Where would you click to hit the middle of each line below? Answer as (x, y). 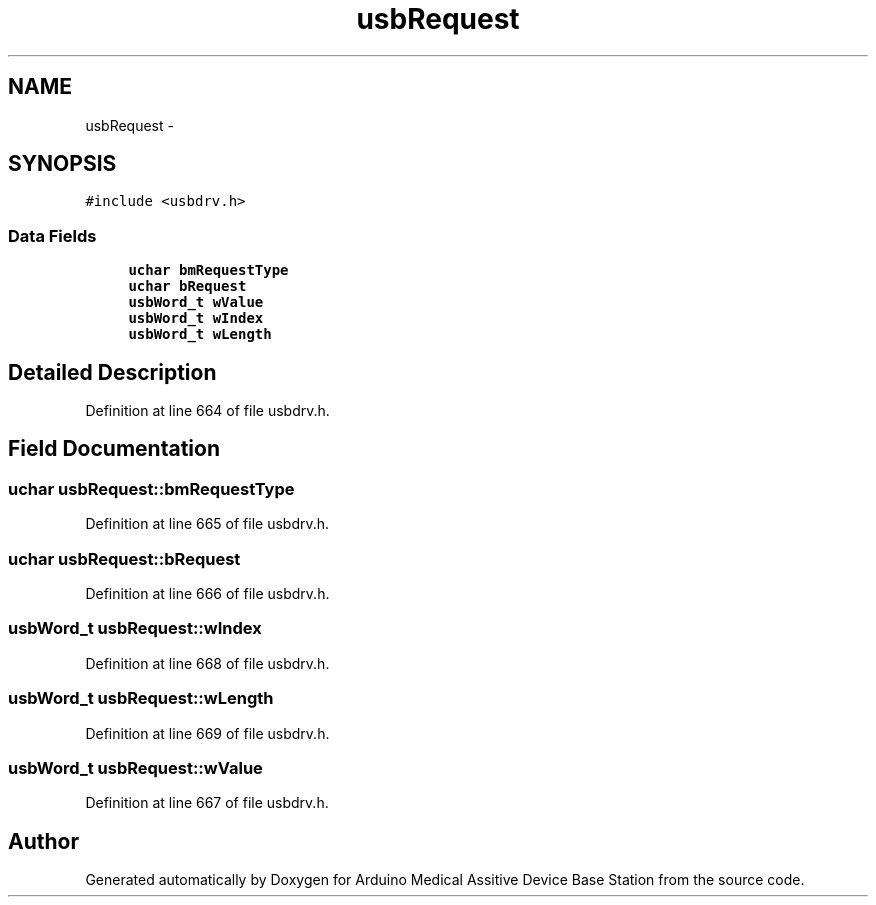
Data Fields (52, 235)
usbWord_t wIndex (196, 318)
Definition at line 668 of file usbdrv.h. (207, 663)
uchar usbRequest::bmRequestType (151, 488)
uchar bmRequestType (208, 270)
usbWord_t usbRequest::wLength (141, 698)
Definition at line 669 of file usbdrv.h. (207, 733)
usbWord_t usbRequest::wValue (135, 767)
